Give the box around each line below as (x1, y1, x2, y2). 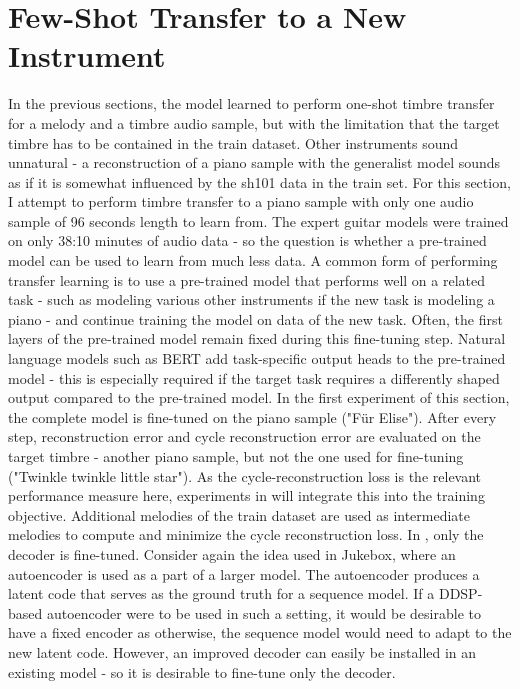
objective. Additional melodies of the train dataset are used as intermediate (8, 504, 471, 525)
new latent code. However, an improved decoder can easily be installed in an (8, 641, 477, 662)
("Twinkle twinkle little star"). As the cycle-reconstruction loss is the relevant (8, 465, 482, 486)
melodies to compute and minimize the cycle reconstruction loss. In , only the (8, 524, 484, 545)
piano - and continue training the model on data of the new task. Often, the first (8, 308, 503, 329)
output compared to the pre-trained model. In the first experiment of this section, (8, 387, 510, 408)
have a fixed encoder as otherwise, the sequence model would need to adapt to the (8, 622, 512, 643)
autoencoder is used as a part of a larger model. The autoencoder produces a (8, 563, 480, 584)
